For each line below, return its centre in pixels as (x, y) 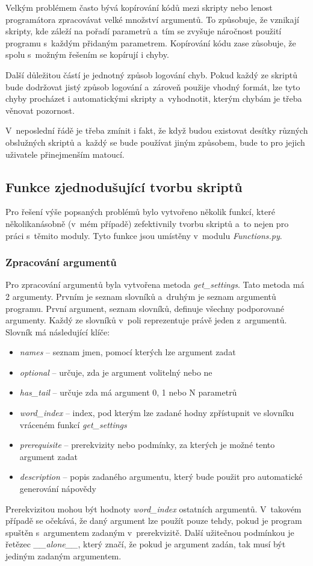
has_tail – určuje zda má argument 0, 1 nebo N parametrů (128, 392)
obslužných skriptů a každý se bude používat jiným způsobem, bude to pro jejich (155, 142)
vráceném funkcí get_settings (73, 424)
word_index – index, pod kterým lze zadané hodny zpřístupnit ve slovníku (157, 413)
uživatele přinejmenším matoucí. (65, 154)
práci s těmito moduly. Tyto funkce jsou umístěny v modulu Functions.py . (144, 235)
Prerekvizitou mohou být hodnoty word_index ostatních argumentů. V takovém (153, 508)
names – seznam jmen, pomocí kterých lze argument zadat (128, 352)
